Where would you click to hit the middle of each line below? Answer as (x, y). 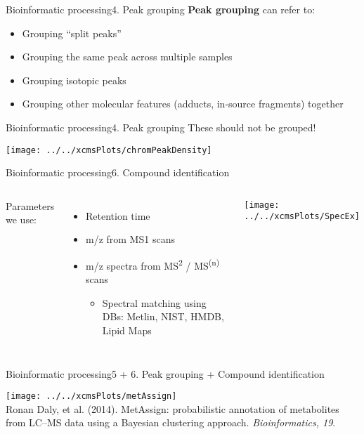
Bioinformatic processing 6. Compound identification (118, 172)
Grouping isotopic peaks (74, 80)
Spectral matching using (154, 302)
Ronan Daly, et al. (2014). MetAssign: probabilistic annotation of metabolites (173, 408)
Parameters (30, 205)
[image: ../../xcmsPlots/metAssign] (91, 396)
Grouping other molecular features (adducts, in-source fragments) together (183, 104)
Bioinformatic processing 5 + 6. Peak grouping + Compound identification (165, 373)
